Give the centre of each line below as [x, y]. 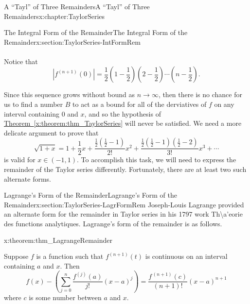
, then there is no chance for [200, 94]
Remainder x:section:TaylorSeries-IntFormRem [72, 42]
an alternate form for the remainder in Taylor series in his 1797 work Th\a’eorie [123, 214]
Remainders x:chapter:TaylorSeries [54, 16]
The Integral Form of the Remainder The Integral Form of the [96, 32]
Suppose [16, 256]
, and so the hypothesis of [123, 113]
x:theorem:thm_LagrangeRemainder [58, 240]
